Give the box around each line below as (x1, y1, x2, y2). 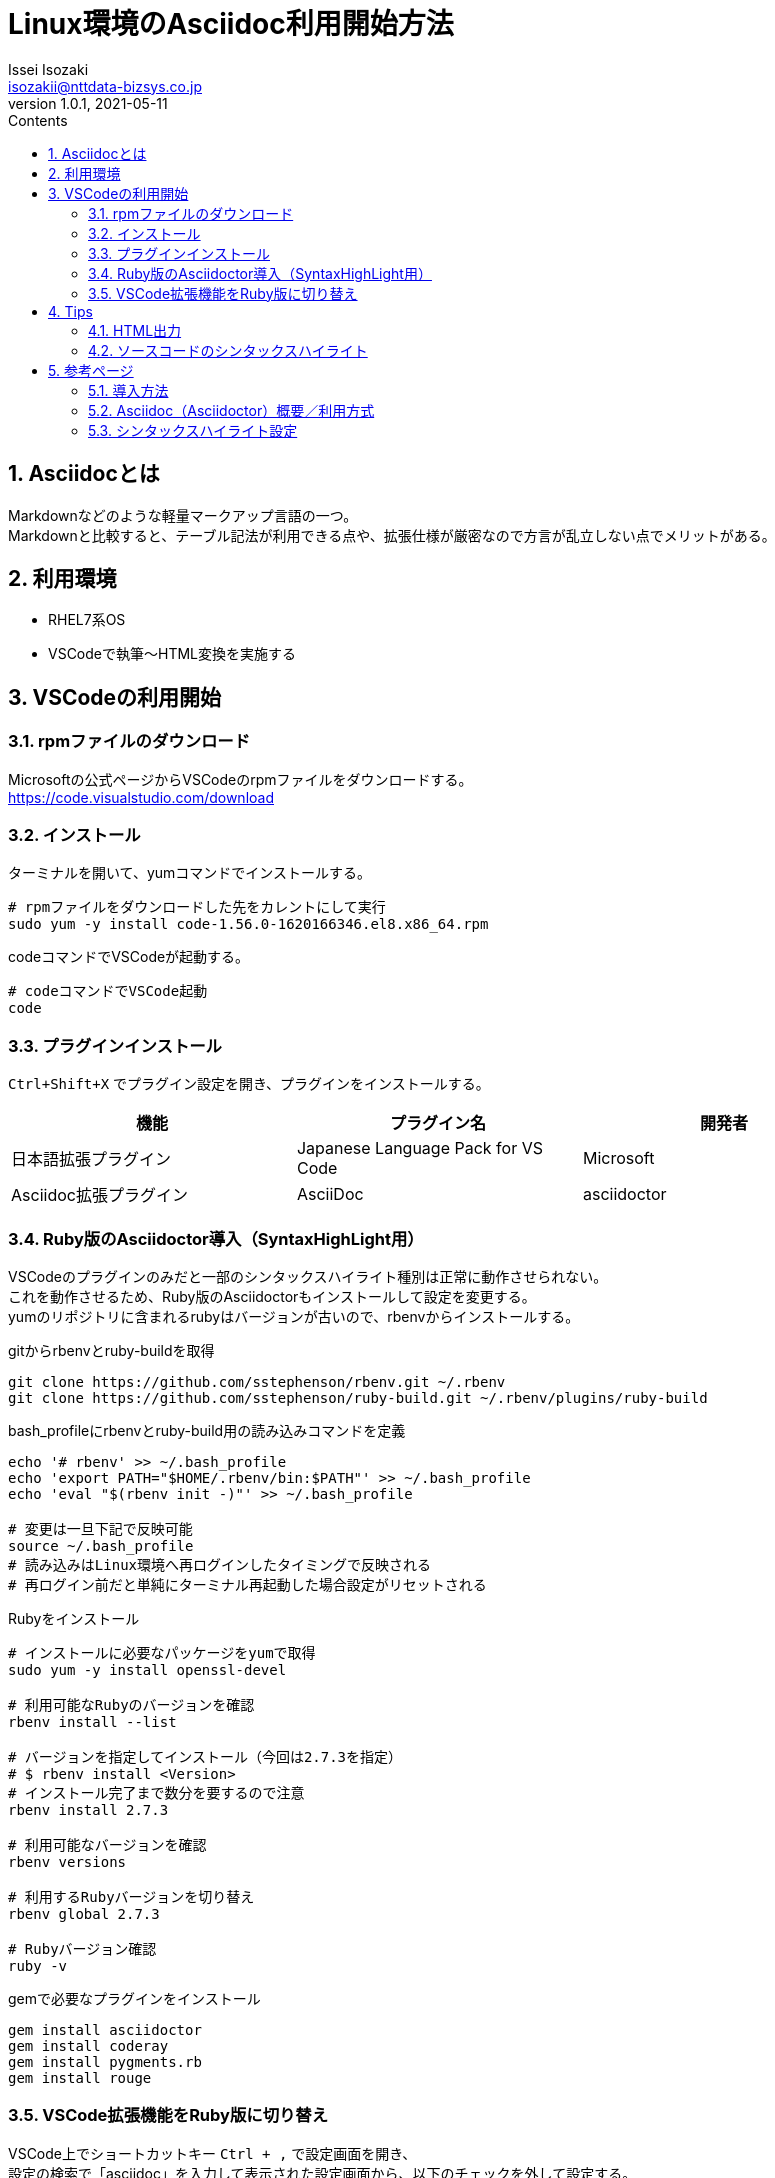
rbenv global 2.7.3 (8, 1905, 160, 1922)
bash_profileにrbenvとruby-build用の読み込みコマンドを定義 (8, 1421, 406, 1439)
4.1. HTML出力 (88, 321, 182, 339)
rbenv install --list (8, 1713, 177, 1730)
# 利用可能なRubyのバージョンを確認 (8, 1696, 255, 1713)
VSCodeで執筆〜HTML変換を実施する (48, 645, 297, 663)
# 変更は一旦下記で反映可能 (8, 1520, 193, 1537)
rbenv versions (8, 1853, 127, 1870)
